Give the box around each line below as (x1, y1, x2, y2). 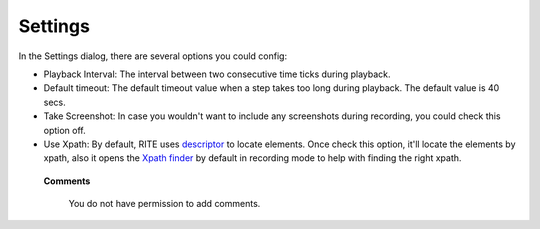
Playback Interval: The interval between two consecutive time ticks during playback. (43, 68, 391, 80)
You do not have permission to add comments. (68, 198, 261, 210)
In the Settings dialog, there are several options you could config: (18, 50, 288, 62)
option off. (43, 124, 86, 136)
